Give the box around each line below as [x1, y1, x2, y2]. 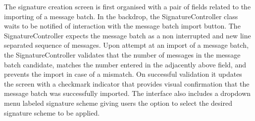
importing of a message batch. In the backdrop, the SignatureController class [4, 11, 238, 21]
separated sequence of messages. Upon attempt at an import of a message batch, [4, 40, 249, 50]
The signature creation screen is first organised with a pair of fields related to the [4, 1, 251, 11]
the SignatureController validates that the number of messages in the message [4, 49, 241, 60]
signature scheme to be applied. [4, 107, 100, 118]
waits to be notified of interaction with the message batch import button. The [4, 21, 241, 31]
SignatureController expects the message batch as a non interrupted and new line [4, 30, 251, 40]
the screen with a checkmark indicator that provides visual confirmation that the [4, 78, 250, 89]
